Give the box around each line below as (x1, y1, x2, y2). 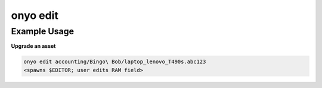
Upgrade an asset (11, 43, 56, 50)
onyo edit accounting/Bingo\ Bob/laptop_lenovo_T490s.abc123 (23, 58, 206, 65)
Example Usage (11, 26, 75, 37)
